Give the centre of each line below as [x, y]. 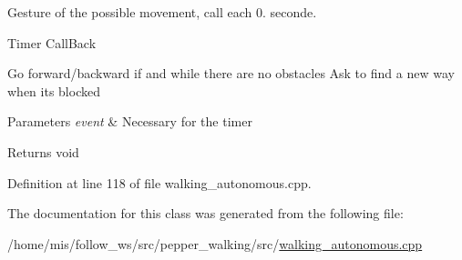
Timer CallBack [52, 42]
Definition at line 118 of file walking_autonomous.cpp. [159, 182]
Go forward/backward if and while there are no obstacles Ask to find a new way [231, 73]
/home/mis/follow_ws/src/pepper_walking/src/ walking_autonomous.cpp [215, 243]
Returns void [43, 151]
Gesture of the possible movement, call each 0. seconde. [162, 12]
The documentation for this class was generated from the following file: [205, 213]
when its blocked [54, 90]
